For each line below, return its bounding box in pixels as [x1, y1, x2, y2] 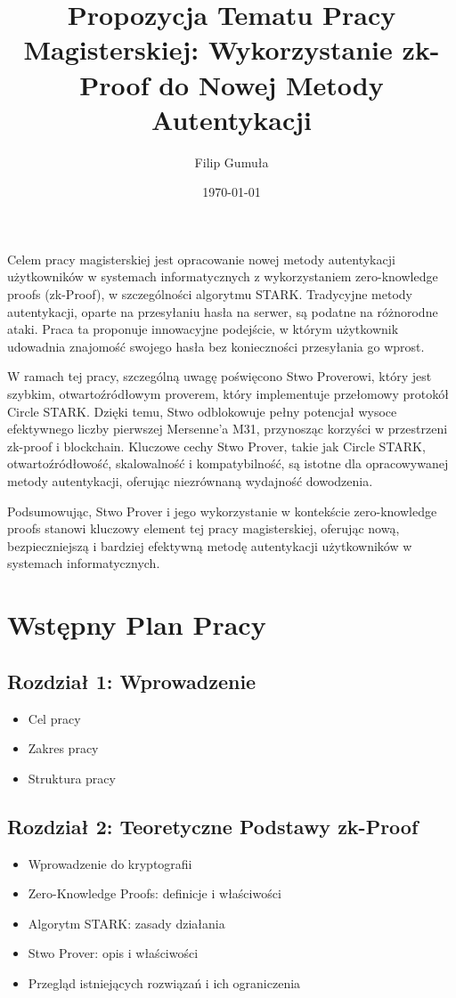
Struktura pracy [28, 768, 116, 787]
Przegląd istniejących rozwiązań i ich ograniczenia [28, 973, 301, 992]
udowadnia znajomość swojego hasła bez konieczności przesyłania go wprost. [7, 337, 425, 355]
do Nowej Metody [159, 66, 384, 102]
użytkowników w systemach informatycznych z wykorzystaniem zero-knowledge [7, 267, 438, 286]
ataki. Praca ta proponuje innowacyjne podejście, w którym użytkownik [7, 320, 399, 338]
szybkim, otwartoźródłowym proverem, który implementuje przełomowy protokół [7, 385, 449, 403]
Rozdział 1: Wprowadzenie [7, 667, 256, 694]
